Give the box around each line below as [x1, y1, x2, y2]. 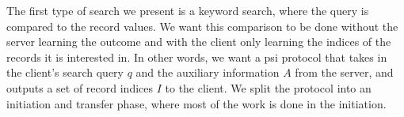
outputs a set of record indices [6, 79, 154, 96]
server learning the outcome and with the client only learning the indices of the [6, 33, 391, 50]
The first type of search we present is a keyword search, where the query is [6, 2, 369, 18]
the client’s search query [6, 64, 124, 81]
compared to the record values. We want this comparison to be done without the [6, 17, 398, 34]
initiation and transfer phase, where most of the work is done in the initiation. [6, 95, 387, 111]
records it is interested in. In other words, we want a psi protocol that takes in [6, 48, 387, 65]
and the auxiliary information [135, 64, 280, 81]
